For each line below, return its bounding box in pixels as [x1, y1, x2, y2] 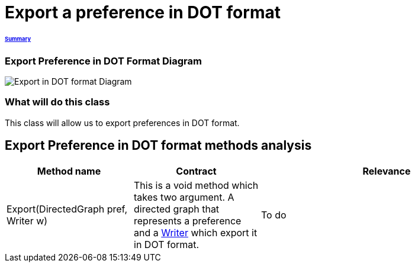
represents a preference [134, 214, 242, 227]
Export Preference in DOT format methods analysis [5, 138, 312, 153]
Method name [37, 165, 101, 177]
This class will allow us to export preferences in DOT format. [5, 117, 240, 128]
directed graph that [134, 202, 220, 215]
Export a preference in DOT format [5, 2, 281, 22]
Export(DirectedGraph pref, [7, 202, 128, 215]
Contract [176, 165, 217, 177]
